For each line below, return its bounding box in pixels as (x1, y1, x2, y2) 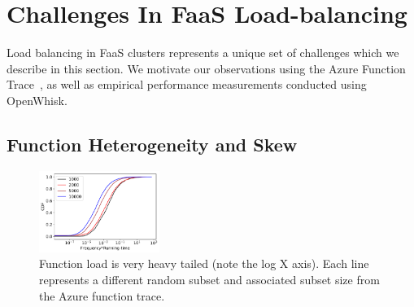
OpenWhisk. (7, 91, 68, 108)
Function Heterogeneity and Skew (7, 131, 298, 156)
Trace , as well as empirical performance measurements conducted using (7, 76, 367, 93)
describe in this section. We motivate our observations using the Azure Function (7, 59, 406, 77)
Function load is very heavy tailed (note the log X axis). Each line (39, 255, 369, 272)
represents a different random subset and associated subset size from (39, 270, 380, 287)
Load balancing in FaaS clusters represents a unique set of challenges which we (7, 44, 399, 61)
